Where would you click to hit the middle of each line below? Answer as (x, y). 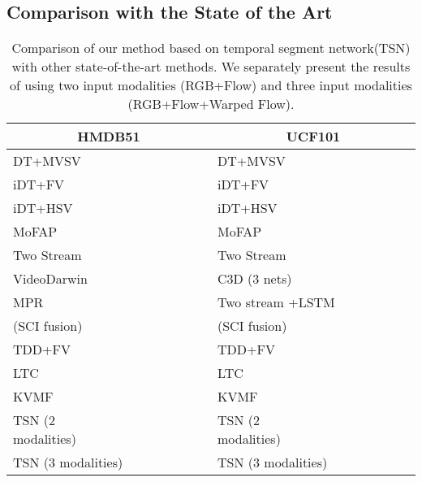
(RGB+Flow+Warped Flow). (211, 104)
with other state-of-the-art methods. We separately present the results (211, 67)
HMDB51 (109, 137)
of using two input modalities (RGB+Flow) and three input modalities (211, 85)
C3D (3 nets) (255, 279)
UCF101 (313, 137)
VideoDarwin (50, 279)
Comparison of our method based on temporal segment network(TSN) (211, 48)
